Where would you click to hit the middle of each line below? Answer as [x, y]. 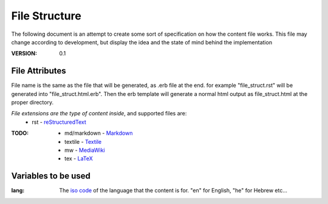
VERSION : [24, 53]
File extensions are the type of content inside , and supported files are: [99, 114]
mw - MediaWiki [85, 150]
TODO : [20, 133]
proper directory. [32, 103]
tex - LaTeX [79, 158]
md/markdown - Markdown [99, 133]
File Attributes [39, 71]
